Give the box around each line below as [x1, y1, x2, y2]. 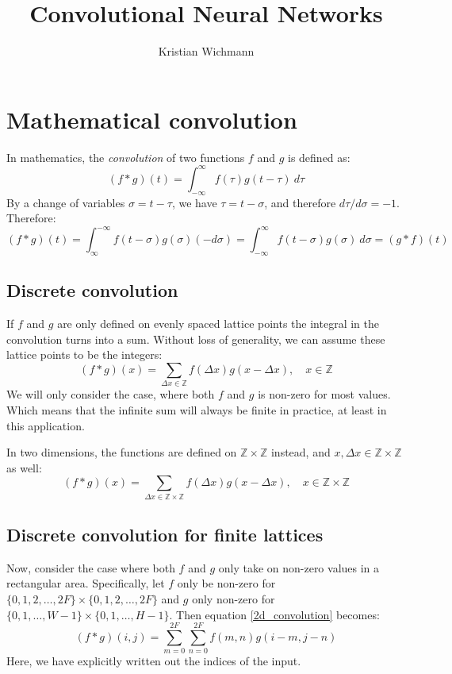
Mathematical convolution [6, 102, 297, 135]
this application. [6, 417, 85, 433]
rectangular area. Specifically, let [6, 575, 165, 591]
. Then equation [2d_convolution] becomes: [169, 606, 380, 622]
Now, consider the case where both [6, 559, 175, 576]
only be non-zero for [177, 575, 276, 591]
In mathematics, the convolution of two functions [6, 148, 245, 165]
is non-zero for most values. [258, 386, 391, 402]
